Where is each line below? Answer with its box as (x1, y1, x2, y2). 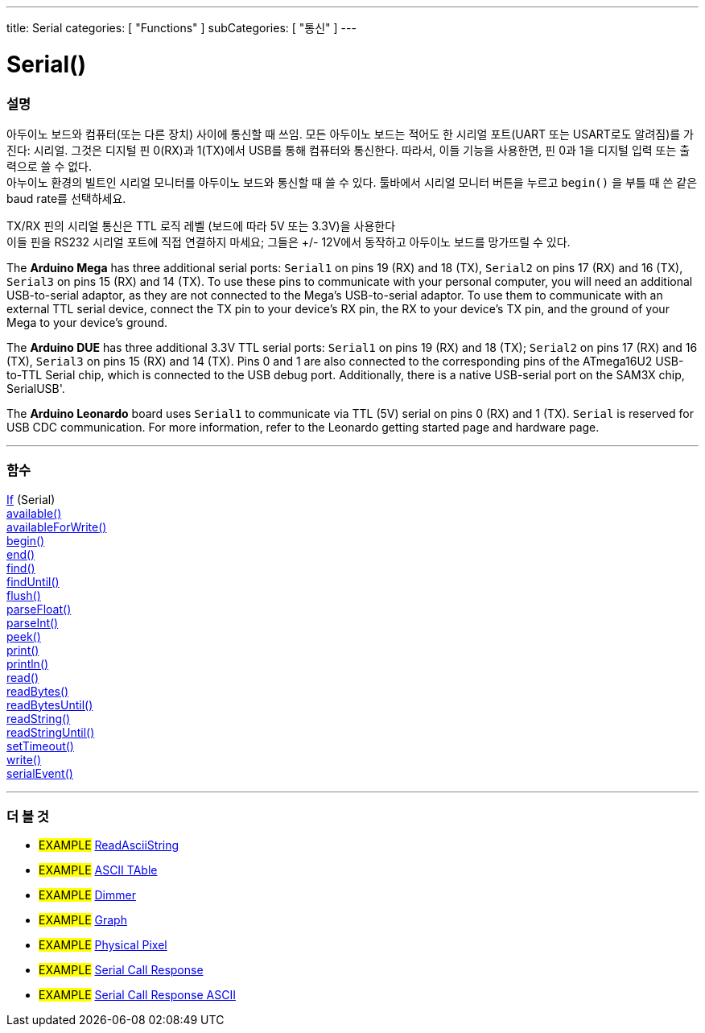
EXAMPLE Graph (39, 913, 127, 928)
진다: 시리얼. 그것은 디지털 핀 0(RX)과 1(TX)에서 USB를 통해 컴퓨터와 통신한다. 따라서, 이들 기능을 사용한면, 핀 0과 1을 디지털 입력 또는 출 (6, 143, 691, 157)
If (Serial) (6, 492, 56, 506)
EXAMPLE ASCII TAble (39, 863, 158, 878)
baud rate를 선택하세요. (6, 191, 126, 205)
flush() (6, 588, 41, 602)
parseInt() (6, 615, 59, 630)
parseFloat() (6, 601, 72, 616)
